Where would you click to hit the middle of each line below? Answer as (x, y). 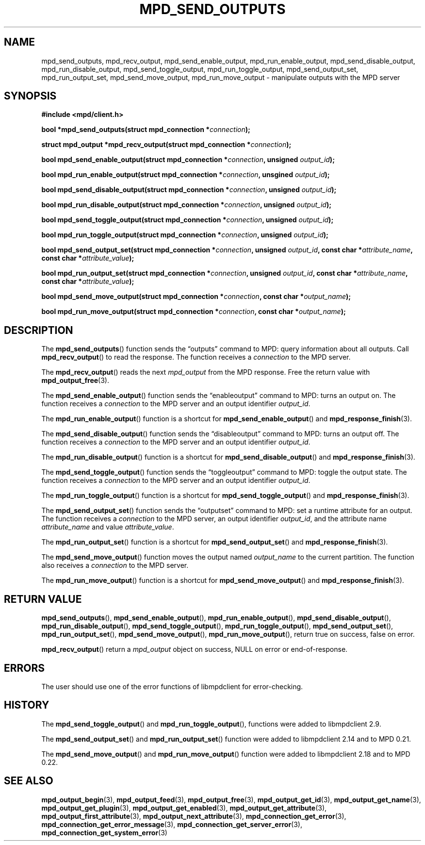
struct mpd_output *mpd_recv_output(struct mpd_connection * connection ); (166, 145)
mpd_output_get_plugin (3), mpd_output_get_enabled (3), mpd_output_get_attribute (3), (184, 808)
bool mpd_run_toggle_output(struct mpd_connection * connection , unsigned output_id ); (185, 235)
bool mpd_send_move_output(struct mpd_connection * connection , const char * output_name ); (196, 297)
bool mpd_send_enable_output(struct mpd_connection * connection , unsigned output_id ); (188, 160)
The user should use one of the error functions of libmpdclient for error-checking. (172, 686)
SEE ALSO (29, 781)
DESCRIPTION (39, 330)
